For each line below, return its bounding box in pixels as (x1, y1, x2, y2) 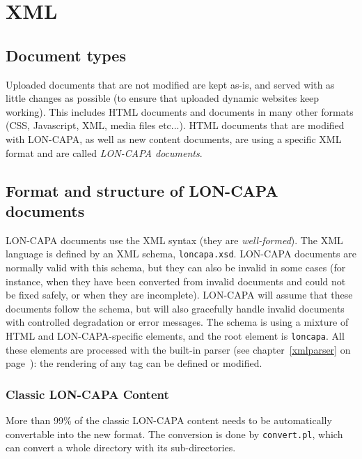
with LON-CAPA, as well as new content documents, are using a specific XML (6, 131, 342, 146)
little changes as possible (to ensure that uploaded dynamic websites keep (6, 91, 320, 105)
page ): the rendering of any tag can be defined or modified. (6, 356, 262, 370)
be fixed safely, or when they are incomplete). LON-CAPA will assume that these (6, 287, 353, 302)
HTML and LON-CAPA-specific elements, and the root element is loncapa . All (6, 328, 345, 343)
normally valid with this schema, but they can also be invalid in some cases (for (6, 259, 346, 274)
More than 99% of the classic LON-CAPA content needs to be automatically (6, 413, 332, 428)
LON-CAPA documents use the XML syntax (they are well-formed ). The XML (6, 232, 343, 247)
